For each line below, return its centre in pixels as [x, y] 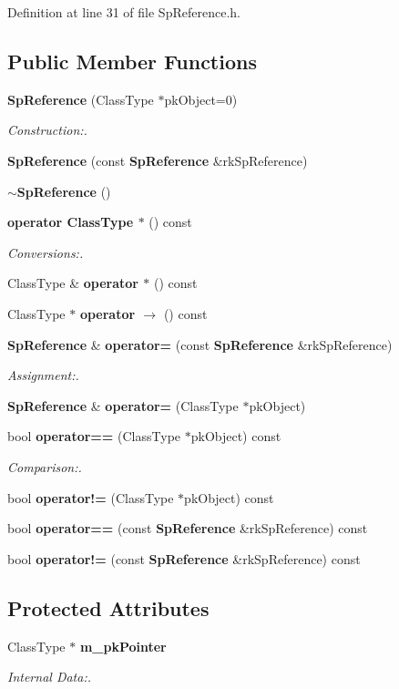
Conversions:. [46, 252]
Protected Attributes [108, 607]
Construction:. [47, 130]
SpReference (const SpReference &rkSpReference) [158, 160]
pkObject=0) [201, 99]
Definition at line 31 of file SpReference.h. [124, 12]
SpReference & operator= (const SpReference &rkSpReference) [200, 344]
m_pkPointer [123, 646]
